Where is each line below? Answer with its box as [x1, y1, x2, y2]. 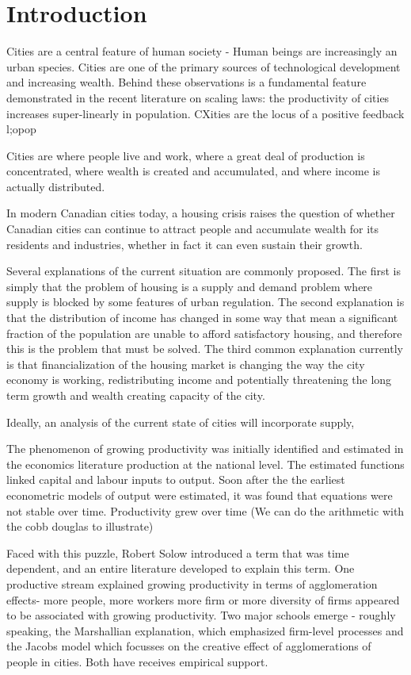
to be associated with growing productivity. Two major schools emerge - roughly [6, 607, 396, 623]
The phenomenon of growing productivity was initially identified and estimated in [6, 440, 404, 457]
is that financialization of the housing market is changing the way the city [6, 355, 365, 372]
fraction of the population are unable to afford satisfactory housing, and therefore [6, 324, 402, 341]
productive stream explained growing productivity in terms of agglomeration [6, 575, 378, 592]
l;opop [6, 121, 36, 137]
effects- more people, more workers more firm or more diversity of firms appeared [6, 591, 400, 608]
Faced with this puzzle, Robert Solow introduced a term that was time [6, 544, 349, 561]
